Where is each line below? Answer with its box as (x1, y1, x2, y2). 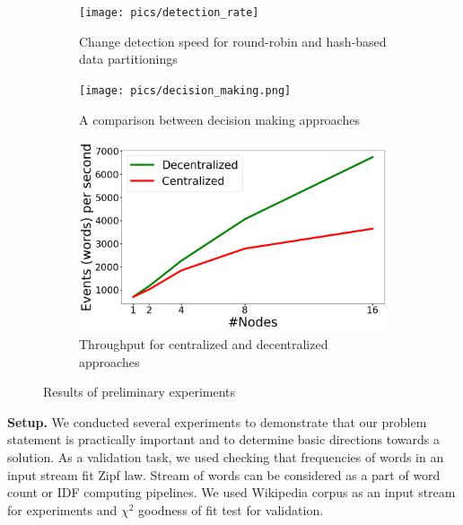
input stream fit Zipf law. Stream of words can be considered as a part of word (7, 465, 441, 484)
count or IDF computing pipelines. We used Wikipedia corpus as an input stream (7, 483, 456, 502)
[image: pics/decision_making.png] (79, 83, 292, 97)
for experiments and (7, 500, 118, 519)
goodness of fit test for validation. (138, 500, 324, 519)
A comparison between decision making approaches (79, 109, 360, 128)
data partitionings (79, 49, 178, 68)
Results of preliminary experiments (43, 382, 236, 401)
